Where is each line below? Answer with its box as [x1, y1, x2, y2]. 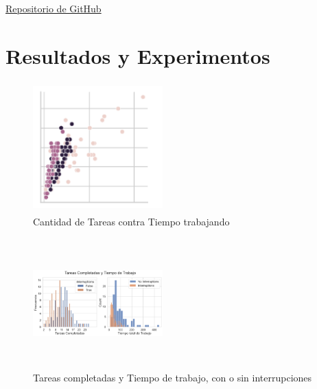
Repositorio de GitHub [5, 1, 102, 15]
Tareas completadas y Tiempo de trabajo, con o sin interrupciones [33, 370, 312, 385]
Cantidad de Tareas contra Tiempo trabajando [33, 214, 230, 229]
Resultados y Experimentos [5, 41, 270, 69]
